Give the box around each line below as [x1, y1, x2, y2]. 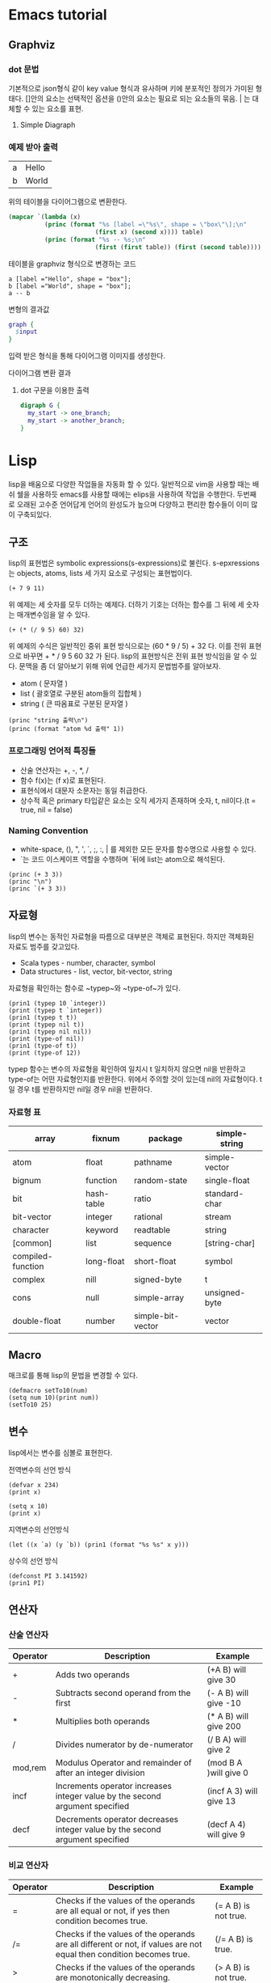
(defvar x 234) [8, 1481, 60, 1489]
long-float [85, 1256, 125, 1267]
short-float [134, 1256, 177, 1267]
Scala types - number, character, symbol [19, 958, 156, 967]
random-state [134, 1175, 188, 1186]
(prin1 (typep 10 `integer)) [8, 999, 106, 1008]
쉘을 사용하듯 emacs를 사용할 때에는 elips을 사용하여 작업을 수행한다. [16, 489, 236, 499]
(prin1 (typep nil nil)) [8, 1027, 92, 1036]
